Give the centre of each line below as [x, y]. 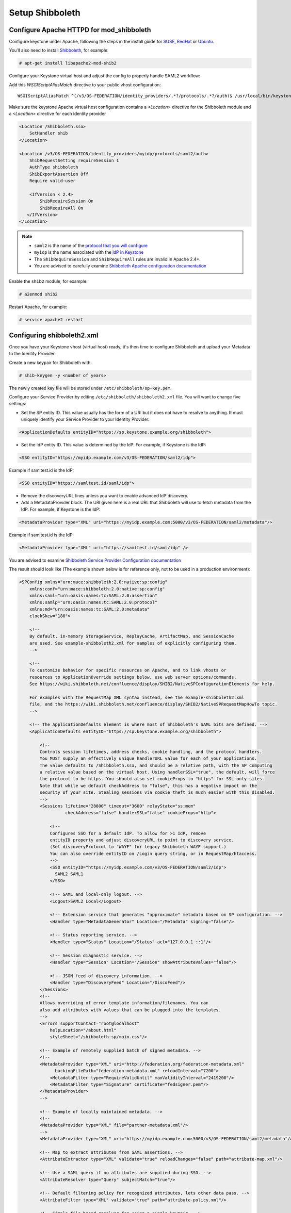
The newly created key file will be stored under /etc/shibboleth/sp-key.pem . [90, 388]
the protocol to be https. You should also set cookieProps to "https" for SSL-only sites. [152, 779]
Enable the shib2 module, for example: [48, 281]
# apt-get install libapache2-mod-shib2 [68, 63]
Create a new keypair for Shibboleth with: [50, 362]
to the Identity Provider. [32, 354]
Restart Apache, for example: [38, 307]
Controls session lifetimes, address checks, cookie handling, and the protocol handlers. [151, 752]
